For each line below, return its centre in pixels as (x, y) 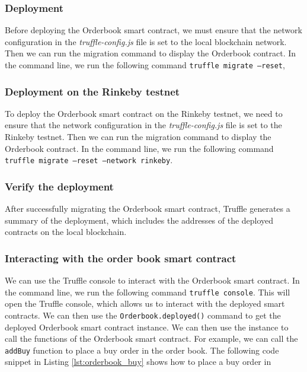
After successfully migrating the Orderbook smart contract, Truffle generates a (148, 209)
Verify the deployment (59, 186)
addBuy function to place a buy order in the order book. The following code (142, 350)
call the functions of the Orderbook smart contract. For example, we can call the (151, 338)
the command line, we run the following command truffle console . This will (148, 292)
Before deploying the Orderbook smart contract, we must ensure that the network (153, 30)
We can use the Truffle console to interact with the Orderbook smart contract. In (152, 280)
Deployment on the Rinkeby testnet (92, 91)
